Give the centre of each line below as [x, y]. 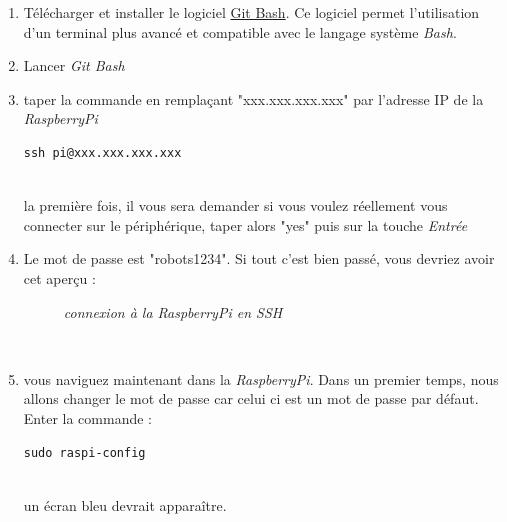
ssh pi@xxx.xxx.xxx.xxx [102, 152]
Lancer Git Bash [74, 65]
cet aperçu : [59, 277]
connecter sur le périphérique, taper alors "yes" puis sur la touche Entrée [245, 224]
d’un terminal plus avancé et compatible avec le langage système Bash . [240, 31]
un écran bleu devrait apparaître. [125, 504]
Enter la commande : [87, 417]
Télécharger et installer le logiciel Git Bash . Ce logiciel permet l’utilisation [251, 12]
